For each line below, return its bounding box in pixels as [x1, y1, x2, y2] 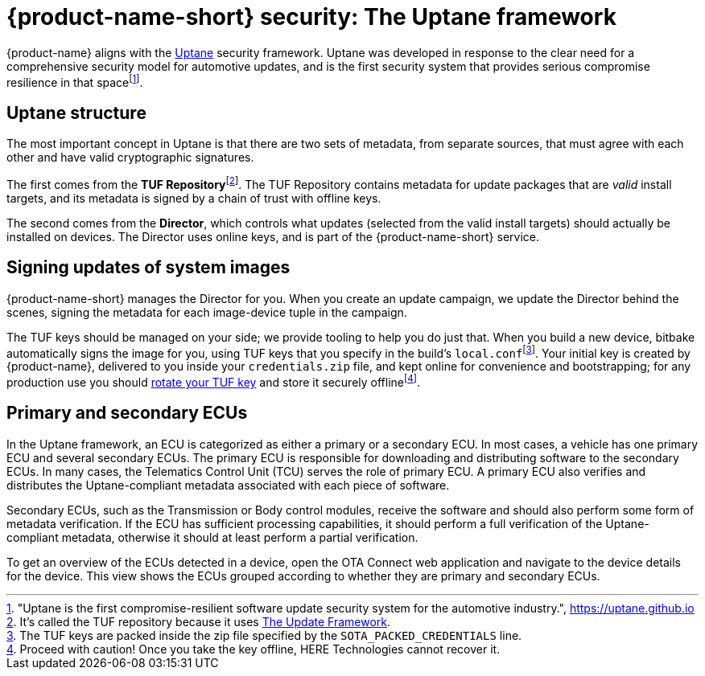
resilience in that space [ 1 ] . [6, 72, 143, 89]
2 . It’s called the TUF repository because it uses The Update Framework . [6, 614, 391, 629]
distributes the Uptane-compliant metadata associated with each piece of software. [6, 477, 450, 492]
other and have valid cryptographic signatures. [6, 150, 254, 165]
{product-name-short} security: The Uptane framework [6, 3, 616, 31]
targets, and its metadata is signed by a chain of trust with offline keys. [6, 191, 381, 205]
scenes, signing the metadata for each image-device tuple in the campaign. [6, 305, 407, 319]
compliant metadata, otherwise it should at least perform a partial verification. [6, 530, 418, 544]
